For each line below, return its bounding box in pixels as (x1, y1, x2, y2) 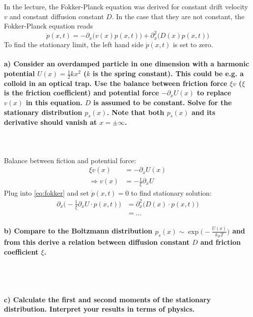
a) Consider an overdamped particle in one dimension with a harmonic (4, 58, 249, 69)
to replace (197, 87, 231, 98)
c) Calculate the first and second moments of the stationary (4, 294, 211, 304)
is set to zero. (172, 39, 213, 50)
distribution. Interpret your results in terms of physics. (4, 304, 195, 314)
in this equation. (26, 97, 83, 108)
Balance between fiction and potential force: (4, 155, 136, 165)
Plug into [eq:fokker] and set (4, 187, 89, 198)
